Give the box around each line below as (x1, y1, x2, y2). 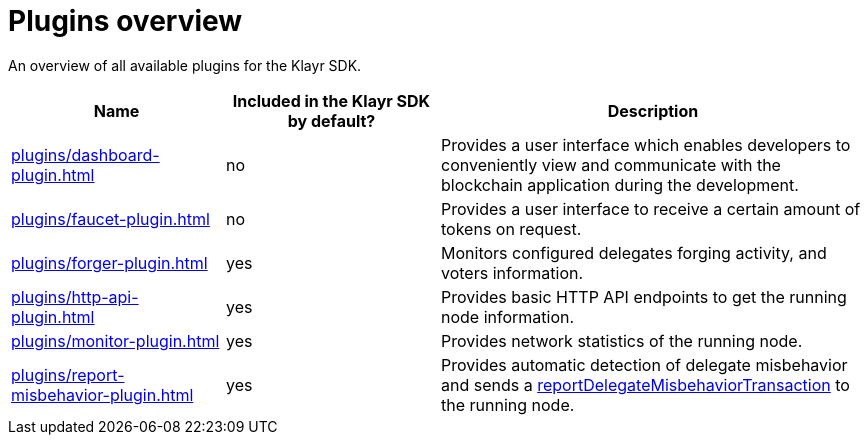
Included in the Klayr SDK (232, 90, 431, 111)
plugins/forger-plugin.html (11, 252, 208, 273)
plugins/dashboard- (11, 144, 160, 165)
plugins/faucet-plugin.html (11, 208, 210, 229)
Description (607, 100, 699, 121)
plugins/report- (11, 364, 125, 385)
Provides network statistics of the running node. (441, 330, 803, 351)
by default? (287, 110, 376, 131)
